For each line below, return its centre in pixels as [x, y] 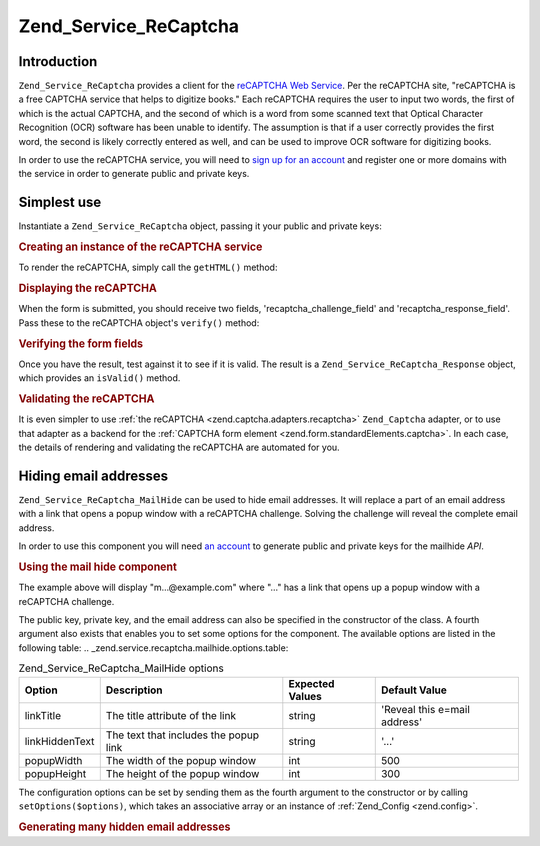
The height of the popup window [182, 773]
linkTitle [43, 715]
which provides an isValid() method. [99, 378]
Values [305, 696]
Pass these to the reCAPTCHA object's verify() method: [139, 322]
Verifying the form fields [81, 343]
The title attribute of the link [171, 715]
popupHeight [55, 773]
